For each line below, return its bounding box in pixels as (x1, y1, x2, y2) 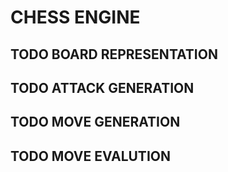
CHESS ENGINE (10, 6, 141, 29)
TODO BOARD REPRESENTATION (10, 46, 218, 63)
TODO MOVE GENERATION (10, 114, 181, 131)
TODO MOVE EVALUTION (10, 147, 171, 165)
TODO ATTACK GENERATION (10, 79, 195, 96)
